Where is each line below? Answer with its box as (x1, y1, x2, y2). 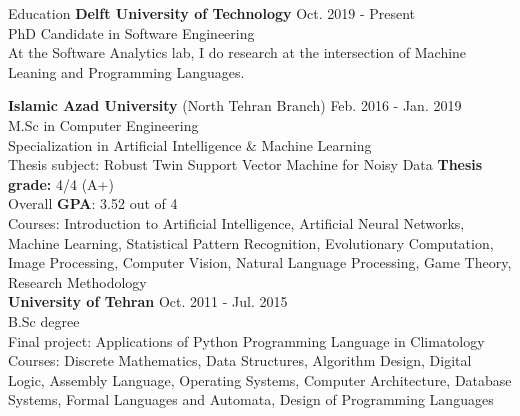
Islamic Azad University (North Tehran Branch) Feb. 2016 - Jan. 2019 (8, 95, 462, 116)
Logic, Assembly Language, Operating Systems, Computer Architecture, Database (8, 369, 512, 390)
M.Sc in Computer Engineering (8, 114, 199, 135)
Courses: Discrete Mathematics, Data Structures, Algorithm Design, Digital (8, 350, 472, 371)
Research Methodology (8, 271, 147, 292)
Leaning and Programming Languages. (8, 61, 245, 82)
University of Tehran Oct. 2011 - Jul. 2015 (8, 291, 288, 312)
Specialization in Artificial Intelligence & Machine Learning (8, 134, 372, 155)
